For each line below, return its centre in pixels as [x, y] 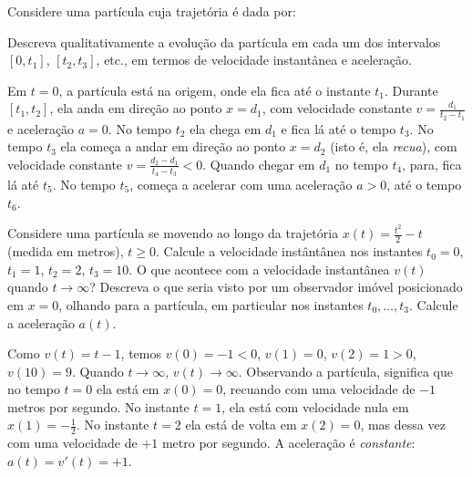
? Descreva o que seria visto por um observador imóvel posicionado [276, 287]
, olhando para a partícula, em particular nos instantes [211, 304]
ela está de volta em [241, 425]
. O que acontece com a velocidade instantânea [259, 269]
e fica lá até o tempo [339, 128]
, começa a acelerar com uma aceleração [241, 185]
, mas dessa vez [403, 425]
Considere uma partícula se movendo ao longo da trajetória [173, 233]
